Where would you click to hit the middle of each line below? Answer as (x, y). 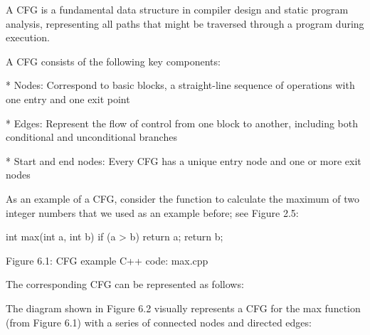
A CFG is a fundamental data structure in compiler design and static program (177, 9)
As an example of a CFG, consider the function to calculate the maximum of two (183, 198)
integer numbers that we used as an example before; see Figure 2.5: (152, 212)
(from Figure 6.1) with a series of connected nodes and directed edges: (159, 322)
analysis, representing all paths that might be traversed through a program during (185, 23)
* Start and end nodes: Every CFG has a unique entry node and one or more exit (184, 160)
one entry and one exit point (68, 99)
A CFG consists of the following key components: (113, 61)
